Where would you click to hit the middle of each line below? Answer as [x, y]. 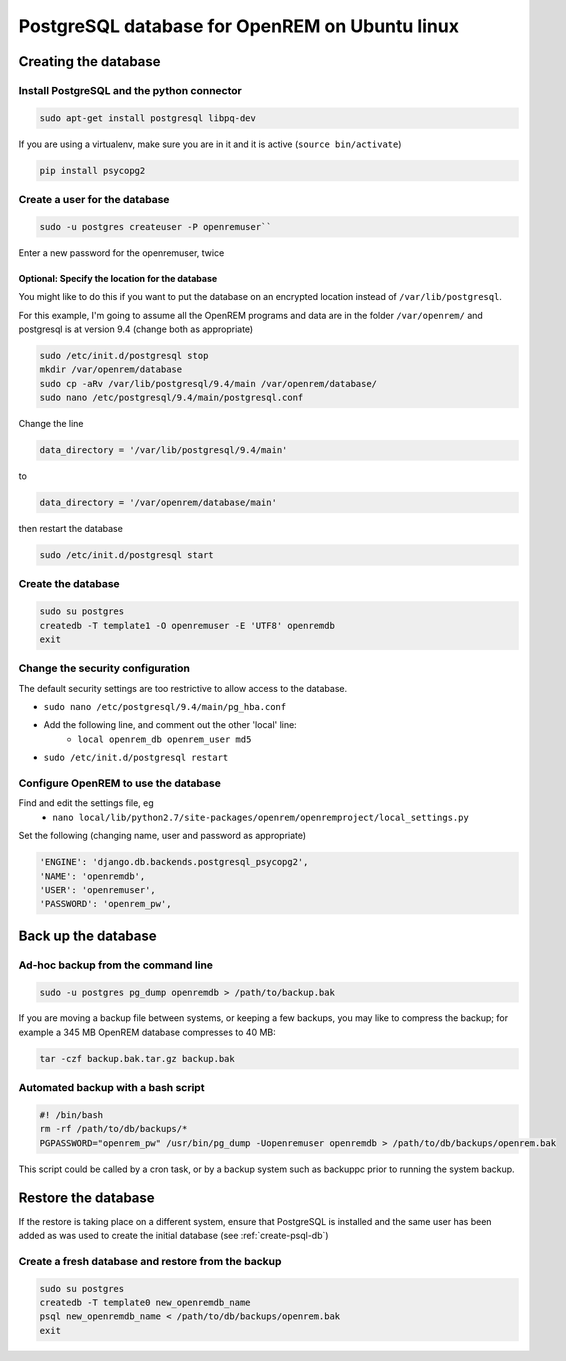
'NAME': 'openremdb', [92, 876]
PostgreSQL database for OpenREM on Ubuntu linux [239, 26]
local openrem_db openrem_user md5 [164, 739]
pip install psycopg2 [92, 170]
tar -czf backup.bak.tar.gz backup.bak [137, 1058]
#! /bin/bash [71, 1115]
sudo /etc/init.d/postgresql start [126, 555]
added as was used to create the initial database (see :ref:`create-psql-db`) [173, 1236]
